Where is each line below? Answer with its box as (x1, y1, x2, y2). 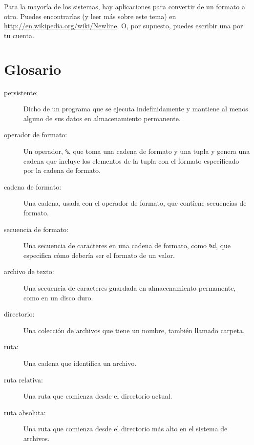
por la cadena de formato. (23, 165, 101, 175)
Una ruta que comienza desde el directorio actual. (23, 391, 172, 401)
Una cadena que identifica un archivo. (23, 358, 137, 368)
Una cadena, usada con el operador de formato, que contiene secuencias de (23, 198, 247, 208)
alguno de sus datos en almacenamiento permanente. (23, 113, 181, 123)
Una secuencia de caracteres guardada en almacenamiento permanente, (23, 282, 236, 293)
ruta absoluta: (4, 407, 46, 417)
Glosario (4, 59, 62, 79)
